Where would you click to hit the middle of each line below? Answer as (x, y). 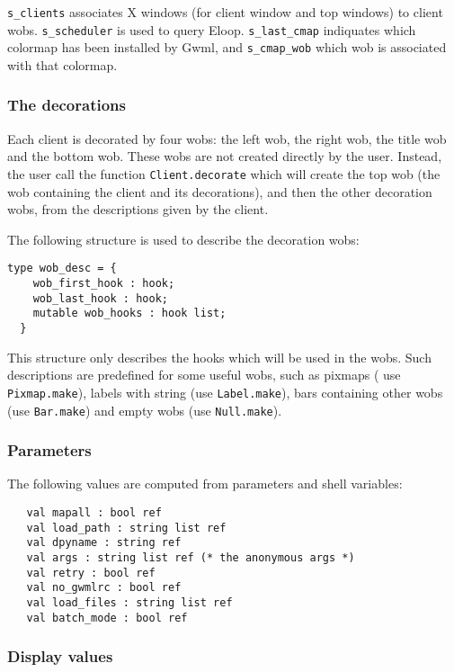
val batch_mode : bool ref (107, 618)
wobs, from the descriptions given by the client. (138, 209)
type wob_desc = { (62, 269)
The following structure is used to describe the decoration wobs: (183, 239)
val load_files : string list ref (129, 602)
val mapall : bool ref (94, 513)
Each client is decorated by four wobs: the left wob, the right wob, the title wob (227, 138)
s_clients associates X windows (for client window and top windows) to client (225, 12)
